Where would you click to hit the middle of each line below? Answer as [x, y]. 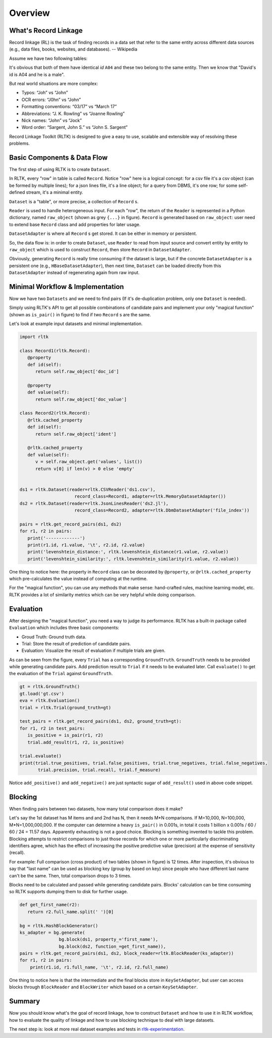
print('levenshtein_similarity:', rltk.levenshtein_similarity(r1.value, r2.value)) [133, 559]
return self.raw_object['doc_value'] [81, 399]
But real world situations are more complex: [54, 84]
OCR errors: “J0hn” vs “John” [51, 100]
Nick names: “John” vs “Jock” [52, 120]
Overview [29, 13]
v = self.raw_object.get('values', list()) [89, 462]
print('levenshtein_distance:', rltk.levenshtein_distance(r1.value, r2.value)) [128, 552]
